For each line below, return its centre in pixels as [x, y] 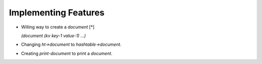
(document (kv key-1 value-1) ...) [53, 36]
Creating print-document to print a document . [67, 53]
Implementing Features [57, 13]
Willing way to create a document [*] [58, 27]
